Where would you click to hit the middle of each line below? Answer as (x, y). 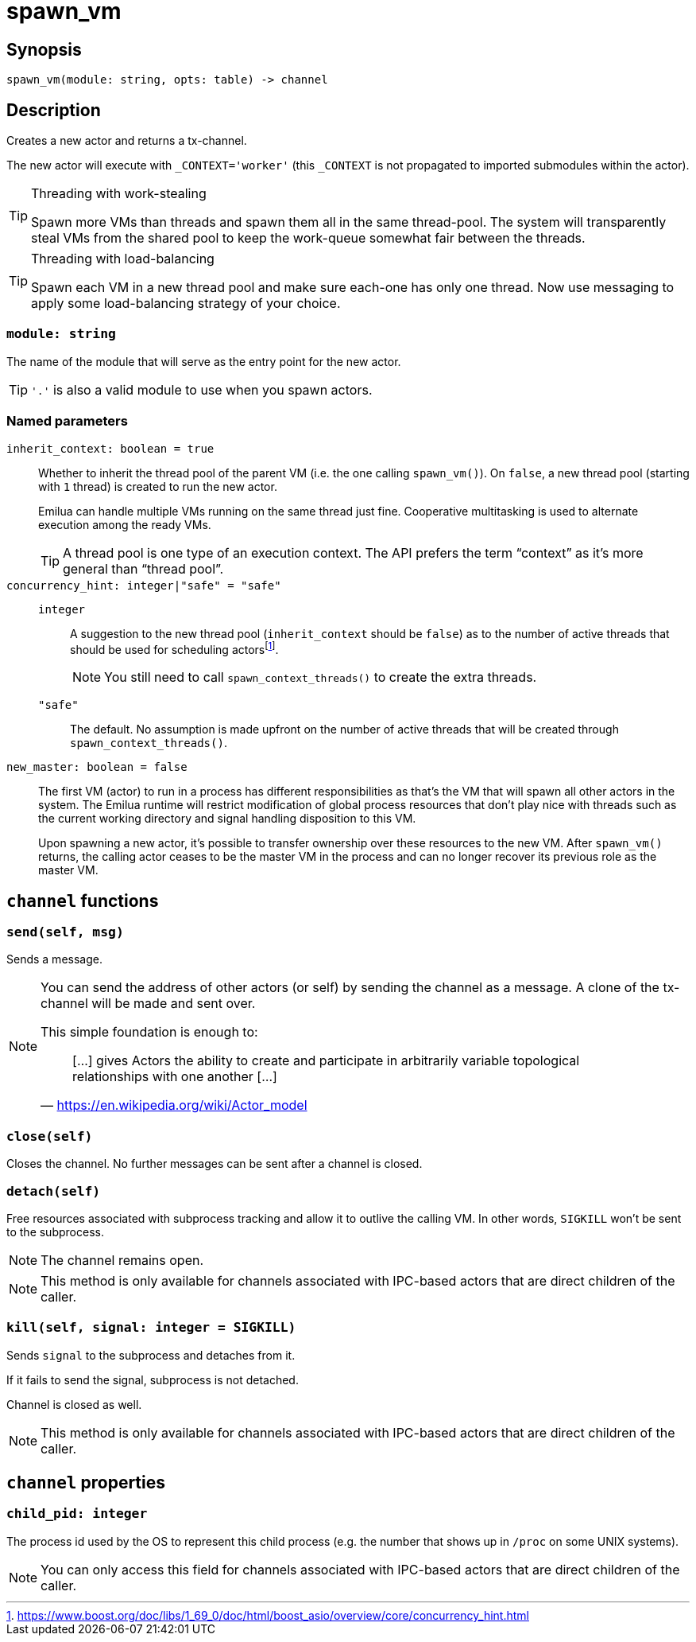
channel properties (86, 1483)
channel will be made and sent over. (148, 1004)
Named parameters (67, 421)
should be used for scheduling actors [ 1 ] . (174, 648)
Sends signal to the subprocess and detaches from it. (151, 1355)
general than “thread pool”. (143, 568)
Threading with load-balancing (123, 259)
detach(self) (54, 1191)
